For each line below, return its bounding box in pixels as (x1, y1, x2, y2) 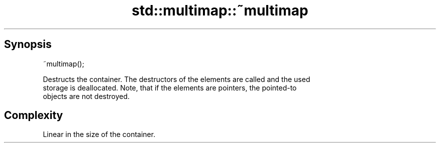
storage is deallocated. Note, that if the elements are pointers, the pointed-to (43, 83, 297, 92)
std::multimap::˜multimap (132, 2, 308, 19)
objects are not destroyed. (43, 91, 130, 100)
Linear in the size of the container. (43, 130, 156, 139)
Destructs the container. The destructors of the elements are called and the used (43, 74, 310, 83)
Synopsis (4, 38, 52, 51)
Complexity (4, 109, 63, 122)
